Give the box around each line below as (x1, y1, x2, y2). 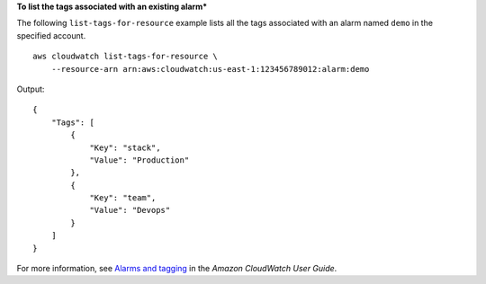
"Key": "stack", (89, 142, 161, 153)
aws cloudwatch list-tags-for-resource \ (32, 51, 218, 62)
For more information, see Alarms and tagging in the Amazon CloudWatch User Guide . (16, 263, 337, 274)
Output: (16, 84, 45, 94)
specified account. (16, 30, 86, 40)
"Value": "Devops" (89, 205, 171, 216)
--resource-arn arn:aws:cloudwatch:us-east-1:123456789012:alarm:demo (50, 64, 370, 74)
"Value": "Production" (89, 155, 190, 165)
